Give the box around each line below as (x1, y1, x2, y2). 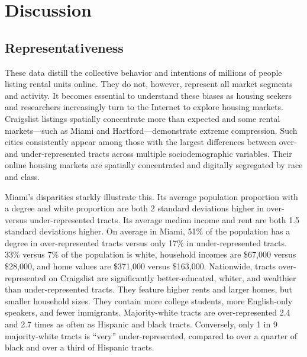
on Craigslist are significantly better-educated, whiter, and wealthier (49, 271, 296, 284)
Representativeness (5, 38, 124, 56)
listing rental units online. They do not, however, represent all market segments (5, 78, 293, 90)
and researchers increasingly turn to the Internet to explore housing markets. (5, 101, 283, 113)
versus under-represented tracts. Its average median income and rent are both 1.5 (5, 213, 300, 226)
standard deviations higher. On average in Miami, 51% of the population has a (5, 225, 290, 237)
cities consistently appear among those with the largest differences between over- (5, 136, 297, 148)
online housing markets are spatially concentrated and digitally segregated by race (5, 159, 303, 171)
